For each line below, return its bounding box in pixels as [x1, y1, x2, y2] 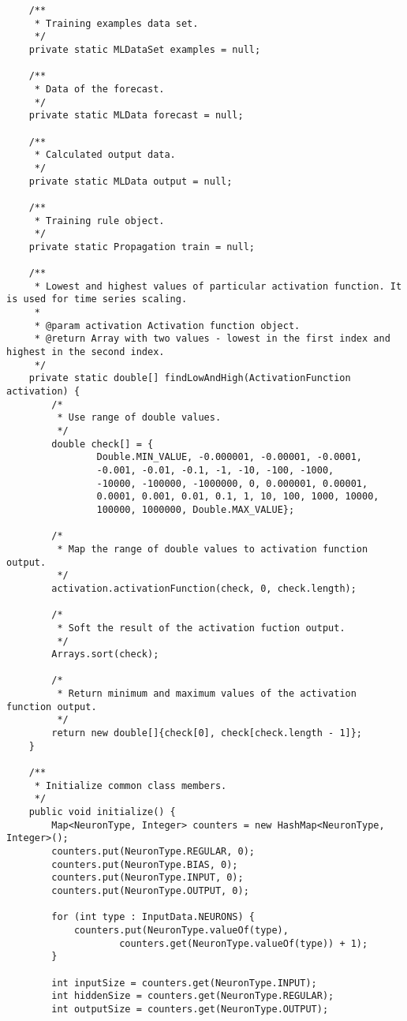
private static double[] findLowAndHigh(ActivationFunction [28, 372, 351, 384]
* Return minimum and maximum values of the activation [57, 688, 357, 700]
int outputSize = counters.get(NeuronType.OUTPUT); [51, 1003, 329, 1015]
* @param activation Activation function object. [34, 320, 301, 331]
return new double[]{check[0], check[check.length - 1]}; [51, 727, 363, 739]
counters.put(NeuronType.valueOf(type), [73, 924, 289, 936]
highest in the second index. [6, 346, 165, 358]
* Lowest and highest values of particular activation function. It [34, 280, 402, 292]
